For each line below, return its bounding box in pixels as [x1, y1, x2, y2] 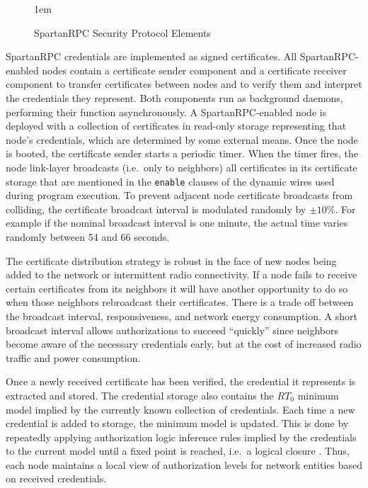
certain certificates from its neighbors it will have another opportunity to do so [6, 280, 348, 295]
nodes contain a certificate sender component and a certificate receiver [42, 62, 347, 77]
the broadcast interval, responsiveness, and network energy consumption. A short [6, 308, 357, 323]
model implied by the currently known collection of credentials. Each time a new [6, 402, 355, 416]
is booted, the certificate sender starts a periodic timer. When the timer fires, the [6, 146, 359, 161]
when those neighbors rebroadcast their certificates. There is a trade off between [6, 295, 354, 310]
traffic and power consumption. [6, 350, 141, 365]
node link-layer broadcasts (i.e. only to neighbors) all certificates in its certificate [6, 159, 357, 174]
